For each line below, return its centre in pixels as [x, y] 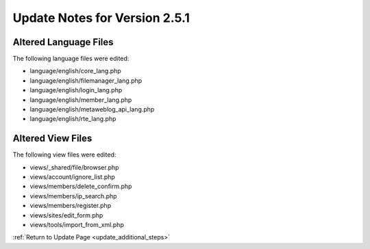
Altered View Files [52, 139]
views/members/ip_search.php [73, 196]
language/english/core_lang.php [75, 71]
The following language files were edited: [71, 59]
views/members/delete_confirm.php [81, 186]
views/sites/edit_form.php [66, 215]
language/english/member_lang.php [81, 100]
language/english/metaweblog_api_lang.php [92, 109]
